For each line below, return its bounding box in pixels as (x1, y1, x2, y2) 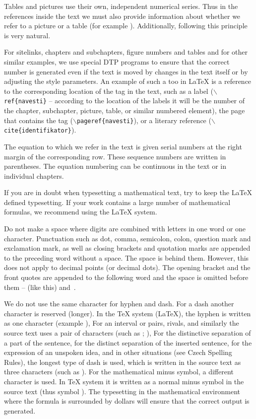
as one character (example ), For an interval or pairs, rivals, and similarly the (4, 318, 239, 328)
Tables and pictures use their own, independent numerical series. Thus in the (4, 1, 238, 11)
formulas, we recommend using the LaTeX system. (4, 207, 157, 217)
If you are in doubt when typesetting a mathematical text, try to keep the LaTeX (4, 187, 253, 198)
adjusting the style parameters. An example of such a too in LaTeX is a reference (4, 76, 252, 86)
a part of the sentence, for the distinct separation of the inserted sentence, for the (4, 337, 252, 348)
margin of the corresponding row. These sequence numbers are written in (4, 151, 226, 161)
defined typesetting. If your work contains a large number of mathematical (4, 197, 231, 207)
